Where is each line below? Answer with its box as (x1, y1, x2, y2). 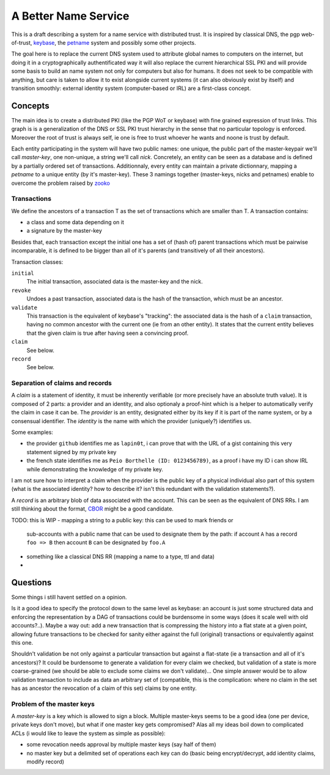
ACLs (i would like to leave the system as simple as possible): (11, 729, 166, 737)
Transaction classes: (11, 258, 64, 266)
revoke (11, 286, 31, 294)
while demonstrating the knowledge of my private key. (26, 465, 163, 473)
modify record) (26, 758, 64, 765)
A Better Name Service (11, 9, 130, 23)
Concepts (11, 100, 50, 111)
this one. (11, 638, 34, 646)
